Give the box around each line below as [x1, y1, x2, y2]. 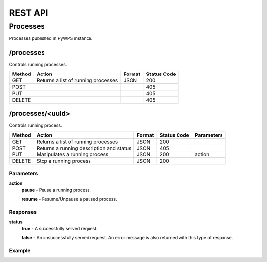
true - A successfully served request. [21, 225, 98, 231]
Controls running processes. [9, 62, 67, 68]
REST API [9, 7, 48, 18]
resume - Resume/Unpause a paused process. [21, 196, 117, 202]
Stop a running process [36, 157, 91, 164]
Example [9, 247, 31, 254]
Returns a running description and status [36, 145, 132, 151]
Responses [9, 208, 37, 215]
